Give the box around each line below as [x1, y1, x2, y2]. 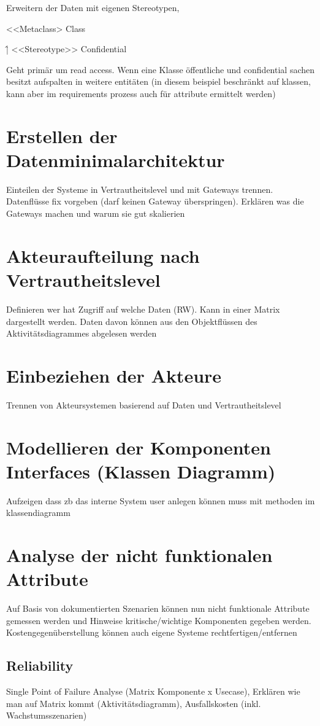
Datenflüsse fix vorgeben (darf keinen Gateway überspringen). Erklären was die [6, 195, 304, 208]
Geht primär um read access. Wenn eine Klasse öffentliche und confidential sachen [6, 63, 315, 76]
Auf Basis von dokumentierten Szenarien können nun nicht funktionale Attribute [6, 602, 310, 615]
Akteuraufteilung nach [6, 243, 200, 268]
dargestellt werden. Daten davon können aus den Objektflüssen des [6, 314, 257, 327]
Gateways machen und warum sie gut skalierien [6, 207, 185, 220]
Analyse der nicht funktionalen [6, 542, 273, 568]
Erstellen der [6, 123, 118, 148]
